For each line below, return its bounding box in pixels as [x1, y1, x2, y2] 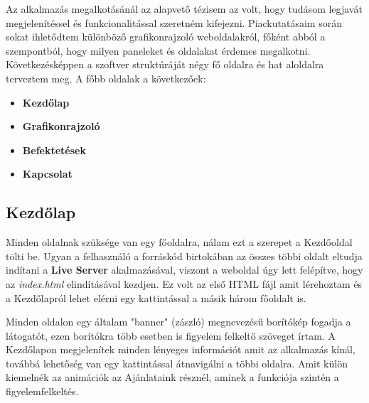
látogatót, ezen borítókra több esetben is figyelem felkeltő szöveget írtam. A [6, 328, 336, 343]
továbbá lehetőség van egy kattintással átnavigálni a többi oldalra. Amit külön [6, 355, 348, 370]
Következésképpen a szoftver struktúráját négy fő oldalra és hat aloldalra [6, 57, 324, 72]
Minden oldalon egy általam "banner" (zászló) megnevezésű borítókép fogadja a [6, 314, 351, 329]
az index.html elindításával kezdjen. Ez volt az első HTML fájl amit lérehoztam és [6, 276, 363, 291]
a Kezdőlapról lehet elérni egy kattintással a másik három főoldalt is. [6, 290, 306, 305]
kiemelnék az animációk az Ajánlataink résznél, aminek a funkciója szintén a [6, 370, 339, 385]
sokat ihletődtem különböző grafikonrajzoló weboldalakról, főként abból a [6, 29, 326, 44]
